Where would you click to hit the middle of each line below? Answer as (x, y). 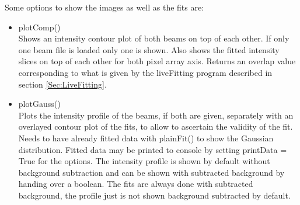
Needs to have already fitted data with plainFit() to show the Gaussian (146, 138)
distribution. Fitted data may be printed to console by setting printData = (153, 149)
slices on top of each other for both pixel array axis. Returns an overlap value (157, 61)
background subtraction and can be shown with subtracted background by (151, 172)
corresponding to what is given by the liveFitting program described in (145, 72)
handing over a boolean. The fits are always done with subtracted (136, 184)
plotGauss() (39, 104)
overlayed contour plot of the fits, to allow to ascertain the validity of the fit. (156, 126)
